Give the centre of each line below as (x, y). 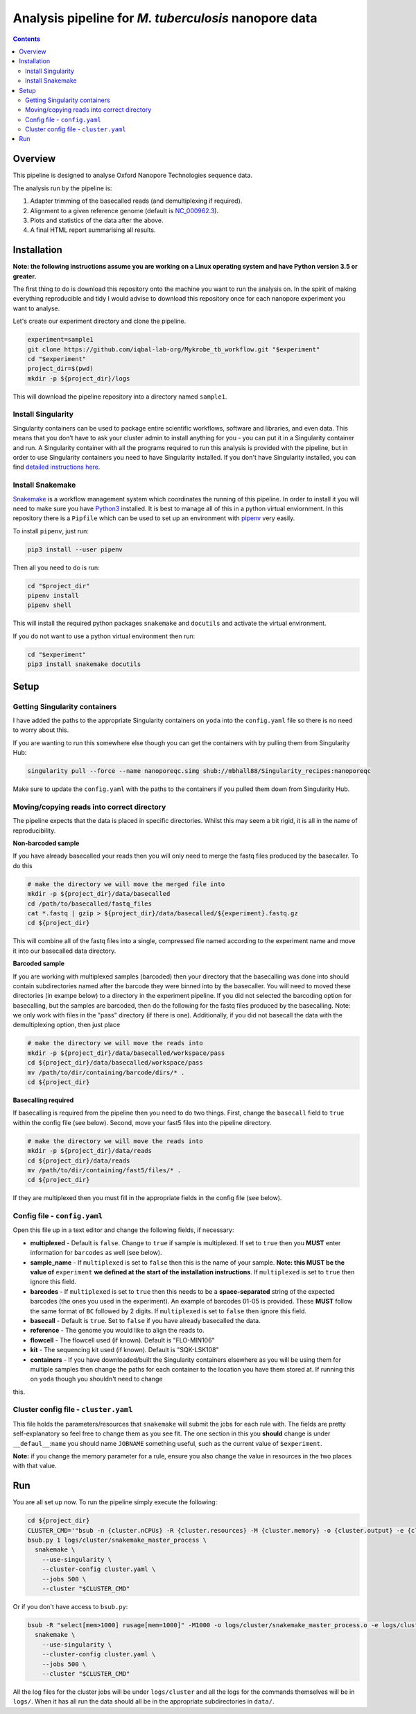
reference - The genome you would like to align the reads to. (117, 1331)
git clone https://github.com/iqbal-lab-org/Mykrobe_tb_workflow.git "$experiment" (174, 349)
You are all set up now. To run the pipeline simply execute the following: (115, 1502)
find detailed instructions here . (57, 467)
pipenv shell (50, 605)
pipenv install (53, 596)
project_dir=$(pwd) (60, 369)
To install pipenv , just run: (51, 531)
